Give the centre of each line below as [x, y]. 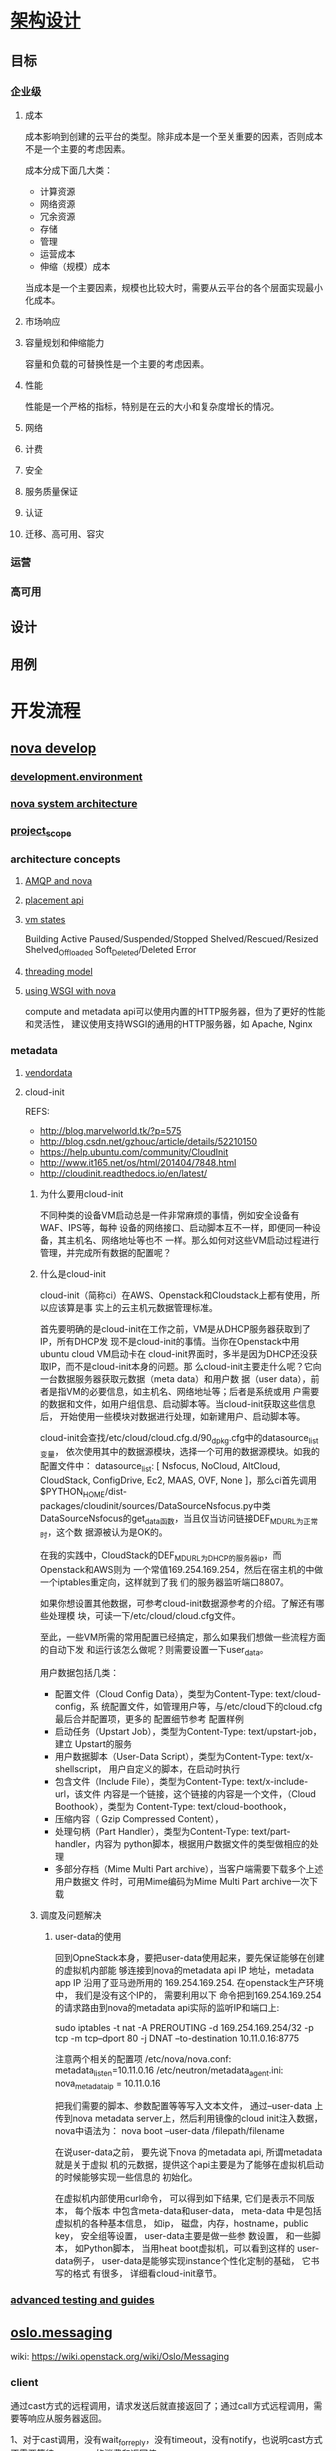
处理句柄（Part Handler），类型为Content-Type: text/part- [172, 1831]
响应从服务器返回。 [67, 2418]
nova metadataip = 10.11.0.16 [107, 2084]
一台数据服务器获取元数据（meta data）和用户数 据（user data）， [175, 1378]
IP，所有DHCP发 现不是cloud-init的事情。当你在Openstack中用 [169, 1341]
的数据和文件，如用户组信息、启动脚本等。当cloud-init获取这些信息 [178, 1403]
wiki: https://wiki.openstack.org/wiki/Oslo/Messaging [120, 2357]
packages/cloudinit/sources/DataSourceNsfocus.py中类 [155, 1505]
